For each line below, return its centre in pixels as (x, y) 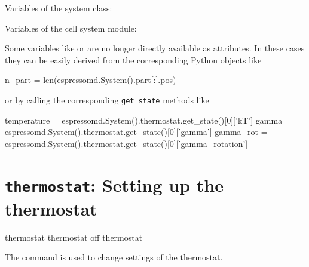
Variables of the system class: (59, 8)
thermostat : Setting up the (114, 184)
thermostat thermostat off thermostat (74, 237)
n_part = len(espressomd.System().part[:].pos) (91, 80)
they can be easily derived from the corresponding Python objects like (133, 59)
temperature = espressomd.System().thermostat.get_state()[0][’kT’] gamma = (148, 120)
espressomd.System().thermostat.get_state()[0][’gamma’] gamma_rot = (136, 132)
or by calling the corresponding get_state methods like (107, 99)
